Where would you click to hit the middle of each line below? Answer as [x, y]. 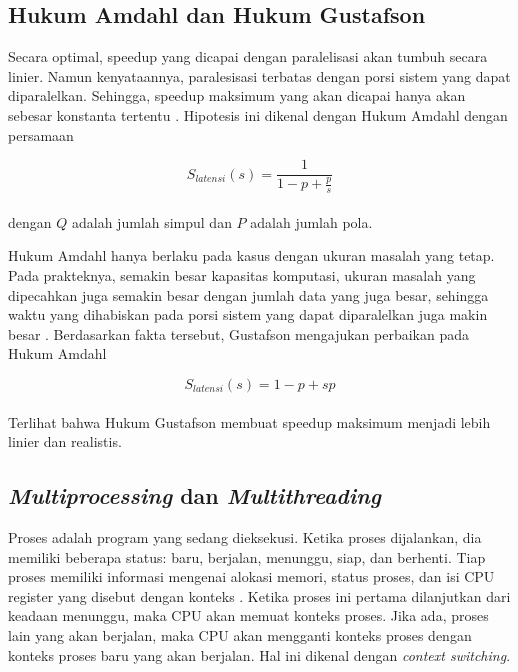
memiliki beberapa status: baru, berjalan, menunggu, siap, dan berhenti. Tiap [247, 556]
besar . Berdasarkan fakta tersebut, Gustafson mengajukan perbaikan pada [238, 333]
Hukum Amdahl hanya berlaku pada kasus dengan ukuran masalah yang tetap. [251, 255]
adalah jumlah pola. [311, 221]
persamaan [41, 134]
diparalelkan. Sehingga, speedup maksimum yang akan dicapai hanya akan [237, 95]
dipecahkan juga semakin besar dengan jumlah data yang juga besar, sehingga [248, 294]
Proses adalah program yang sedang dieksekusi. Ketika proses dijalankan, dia [245, 536]
